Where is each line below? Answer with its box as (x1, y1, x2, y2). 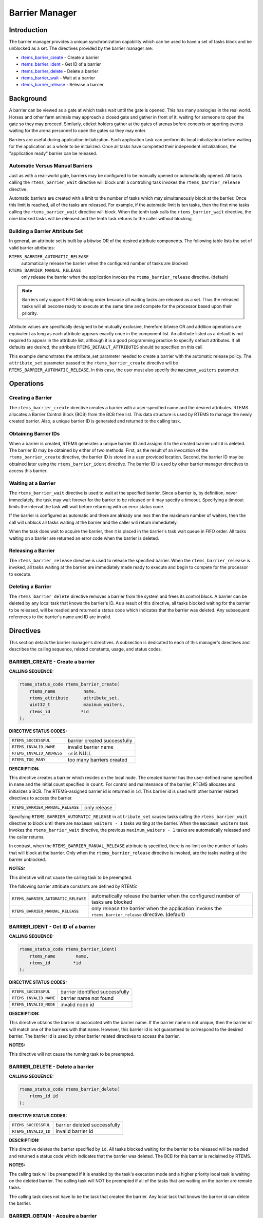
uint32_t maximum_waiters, (29, 702, 125, 707)
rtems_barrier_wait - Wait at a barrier (21, 75, 95, 81)
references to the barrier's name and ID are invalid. (9, 614, 112, 620)
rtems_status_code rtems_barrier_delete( (19, 1086, 120, 1092)
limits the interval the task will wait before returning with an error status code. (9, 504, 165, 510)
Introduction (9, 26, 48, 34)
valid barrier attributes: (9, 245, 55, 250)
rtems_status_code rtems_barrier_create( (19, 682, 120, 687)
